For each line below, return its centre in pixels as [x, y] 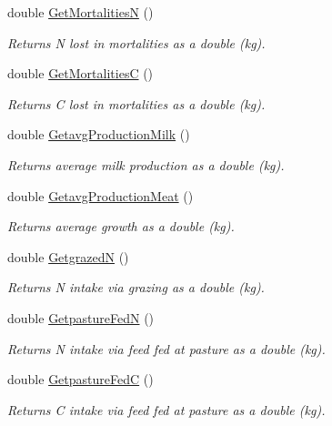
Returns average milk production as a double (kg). [146, 164]
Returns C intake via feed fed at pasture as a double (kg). [166, 409]
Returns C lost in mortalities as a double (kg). [136, 103]
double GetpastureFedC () [80, 379]
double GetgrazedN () [68, 256]
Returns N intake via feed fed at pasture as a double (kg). [166, 348]
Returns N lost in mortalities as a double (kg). [136, 42]
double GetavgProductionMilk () [99, 134]
